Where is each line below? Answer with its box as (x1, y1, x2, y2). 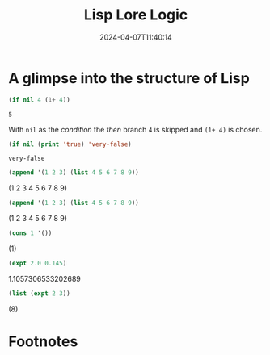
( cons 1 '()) (8, 229, 53, 237)
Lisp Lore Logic (83, 6, 188, 24)
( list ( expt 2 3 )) (8, 289, 70, 298)
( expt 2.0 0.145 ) (8, 260, 67, 268)
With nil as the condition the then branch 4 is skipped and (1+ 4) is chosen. (8, 124, 263, 134)
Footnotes (8, 332, 78, 350)
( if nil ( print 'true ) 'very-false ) (8, 140, 132, 148)
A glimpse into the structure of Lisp (8, 69, 251, 87)
